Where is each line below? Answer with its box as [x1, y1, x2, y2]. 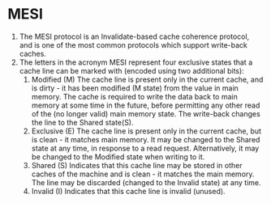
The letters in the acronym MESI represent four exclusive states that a [19, 57, 253, 67]
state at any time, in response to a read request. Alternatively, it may [31, 143, 260, 153]
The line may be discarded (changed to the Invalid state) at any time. [31, 177, 261, 187]
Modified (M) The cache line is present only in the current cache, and [31, 74, 264, 84]
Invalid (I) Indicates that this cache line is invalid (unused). [31, 186, 226, 196]
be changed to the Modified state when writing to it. [31, 151, 205, 162]
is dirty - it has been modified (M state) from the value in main [31, 82, 239, 93]
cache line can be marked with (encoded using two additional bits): [19, 66, 244, 75]
